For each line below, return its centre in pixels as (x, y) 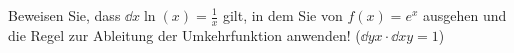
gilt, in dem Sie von (282, 15)
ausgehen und (464, 15)
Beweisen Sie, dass (64, 15)
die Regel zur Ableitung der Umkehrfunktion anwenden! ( (184, 34)
